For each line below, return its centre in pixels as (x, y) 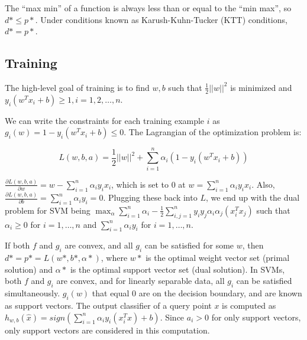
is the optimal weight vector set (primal (218, 258)
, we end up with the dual (253, 197)
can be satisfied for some (189, 245)
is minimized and (261, 87)
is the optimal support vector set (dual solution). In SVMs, (177, 269)
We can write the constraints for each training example (105, 120)
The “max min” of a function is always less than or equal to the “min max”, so (148, 8)
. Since (172, 317)
